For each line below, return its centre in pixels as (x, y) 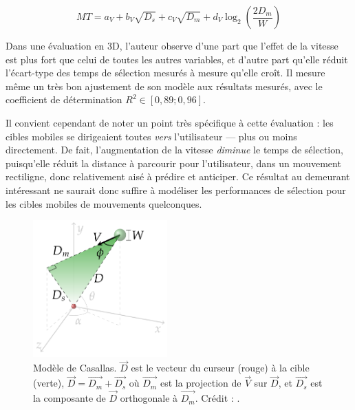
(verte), (49, 383)
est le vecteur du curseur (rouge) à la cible (220, 368)
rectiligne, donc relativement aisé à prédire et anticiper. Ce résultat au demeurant (178, 176)
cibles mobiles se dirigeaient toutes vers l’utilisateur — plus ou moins (151, 136)
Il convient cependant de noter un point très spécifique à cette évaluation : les (170, 122)
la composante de (69, 398)
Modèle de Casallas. (75, 368)
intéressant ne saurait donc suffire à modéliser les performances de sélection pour (176, 190)
